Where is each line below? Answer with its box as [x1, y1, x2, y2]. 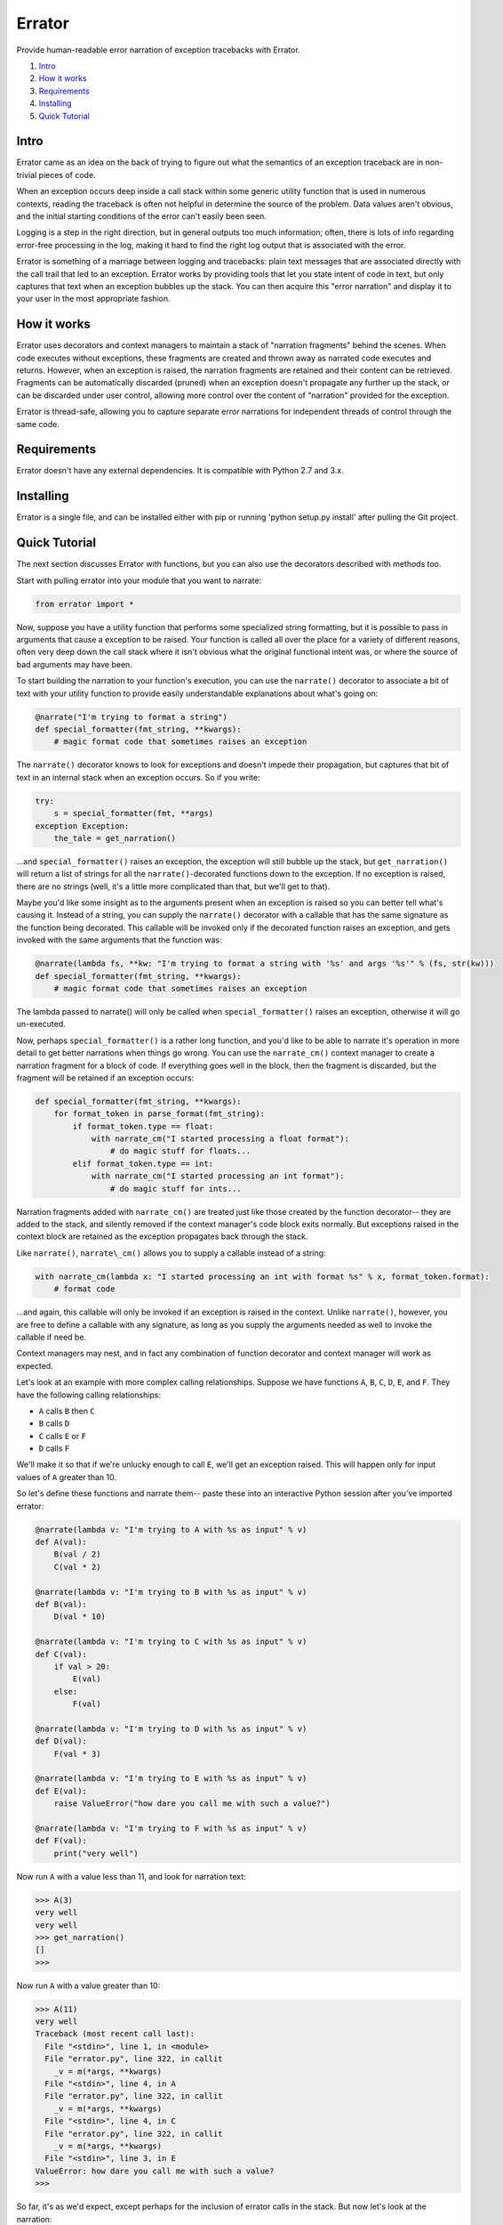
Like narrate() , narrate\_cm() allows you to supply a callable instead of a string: [16, 1247, 326, 1258]
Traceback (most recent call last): [35, 2029, 196, 2039]
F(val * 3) [53, 1749, 101, 1759]
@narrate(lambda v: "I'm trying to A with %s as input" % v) [35, 1525, 307, 1534]
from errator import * [35, 599, 134, 609]
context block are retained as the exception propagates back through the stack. [16, 1231, 308, 1242]
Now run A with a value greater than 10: [16, 1980, 161, 1991]
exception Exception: [35, 821, 130, 831]
